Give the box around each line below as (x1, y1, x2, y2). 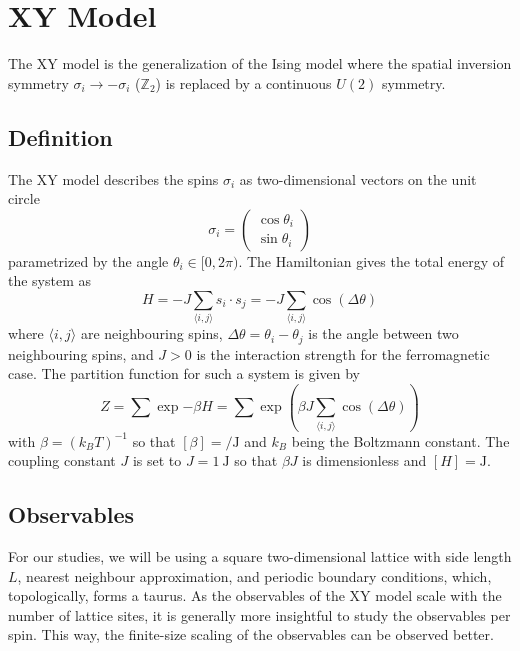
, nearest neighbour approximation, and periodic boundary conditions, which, (17, 565, 492, 586)
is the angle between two (308, 323, 459, 344)
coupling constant (8, 450, 116, 471)
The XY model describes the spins (8, 168, 219, 189)
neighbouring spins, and (8, 343, 154, 364)
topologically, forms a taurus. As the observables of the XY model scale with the (8, 585, 502, 606)
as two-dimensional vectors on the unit (239, 168, 477, 189)
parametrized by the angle (8, 250, 169, 271)
